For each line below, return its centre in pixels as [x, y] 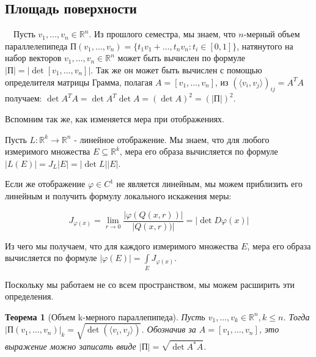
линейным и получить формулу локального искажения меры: [118, 195]
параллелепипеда [36, 46]
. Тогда [296, 316]
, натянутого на [265, 46]
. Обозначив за [169, 329]
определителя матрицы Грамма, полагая [79, 82]
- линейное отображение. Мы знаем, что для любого [172, 139]
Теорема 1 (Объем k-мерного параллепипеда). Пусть [105, 316]
